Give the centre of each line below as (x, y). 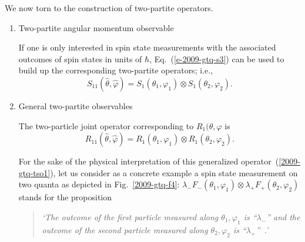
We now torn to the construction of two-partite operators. (109, 8)
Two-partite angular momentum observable (96, 27)
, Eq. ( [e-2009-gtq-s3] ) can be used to (217, 58)
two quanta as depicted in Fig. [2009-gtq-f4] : (99, 184)
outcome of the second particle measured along (125, 229)
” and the (283, 216)
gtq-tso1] (34, 172)
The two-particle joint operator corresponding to (106, 125)
